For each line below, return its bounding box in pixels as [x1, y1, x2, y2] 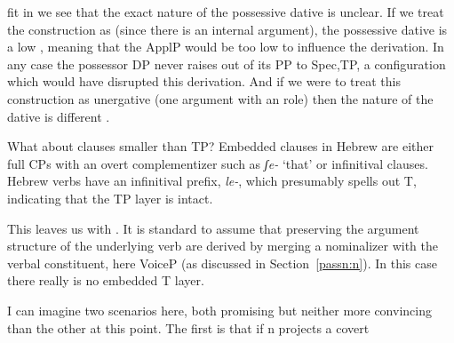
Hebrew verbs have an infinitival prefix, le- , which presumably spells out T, [7, 171, 417, 190]
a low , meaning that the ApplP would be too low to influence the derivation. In [7, 37, 444, 56]
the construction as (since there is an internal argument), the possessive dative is [7, 20, 448, 38]
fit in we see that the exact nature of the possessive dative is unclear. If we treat [7, 3, 444, 20]
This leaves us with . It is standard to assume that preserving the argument [7, 219, 419, 237]
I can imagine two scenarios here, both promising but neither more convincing [7, 300, 432, 319]
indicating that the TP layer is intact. [7, 188, 213, 207]
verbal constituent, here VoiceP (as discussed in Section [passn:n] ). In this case [7, 253, 437, 272]
